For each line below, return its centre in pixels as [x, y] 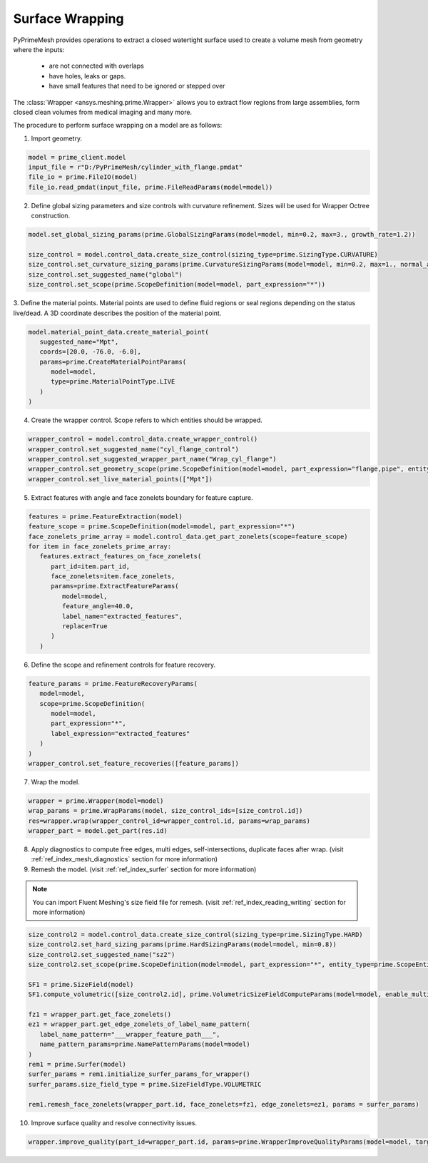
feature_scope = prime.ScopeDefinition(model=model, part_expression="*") [162, 527]
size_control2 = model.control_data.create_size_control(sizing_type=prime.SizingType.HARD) [195, 934]
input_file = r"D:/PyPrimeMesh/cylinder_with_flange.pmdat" [136, 167]
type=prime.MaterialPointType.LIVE [113, 382]
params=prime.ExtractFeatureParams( [115, 586]
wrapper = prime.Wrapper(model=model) [96, 801]
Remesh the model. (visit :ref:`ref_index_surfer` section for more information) [144, 869]
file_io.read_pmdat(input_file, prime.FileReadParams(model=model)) [151, 187]
